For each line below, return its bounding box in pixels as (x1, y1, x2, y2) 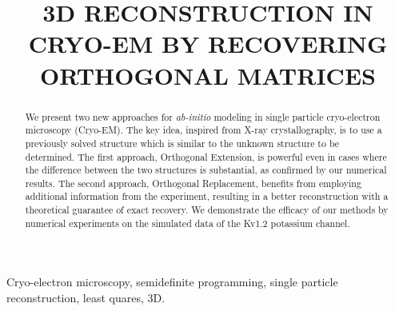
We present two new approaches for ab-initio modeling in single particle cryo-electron (25, 110, 381, 123)
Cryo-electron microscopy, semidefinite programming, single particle (6, 273, 338, 290)
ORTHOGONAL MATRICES (40, 58, 376, 91)
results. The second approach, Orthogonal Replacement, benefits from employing (25, 176, 361, 189)
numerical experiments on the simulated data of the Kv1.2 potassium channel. (25, 216, 350, 229)
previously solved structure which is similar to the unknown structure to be (25, 136, 340, 150)
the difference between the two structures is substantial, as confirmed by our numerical (25, 163, 387, 177)
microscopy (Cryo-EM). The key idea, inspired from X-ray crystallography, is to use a (25, 123, 382, 137)
